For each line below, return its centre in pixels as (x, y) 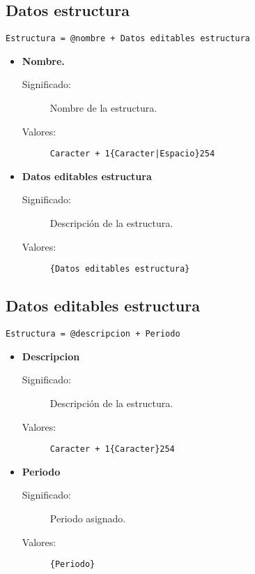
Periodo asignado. (88, 518)
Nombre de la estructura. (103, 108)
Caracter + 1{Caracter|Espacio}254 (132, 154)
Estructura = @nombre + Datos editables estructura (128, 39)
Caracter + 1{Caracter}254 (112, 449)
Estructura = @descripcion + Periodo (93, 334)
